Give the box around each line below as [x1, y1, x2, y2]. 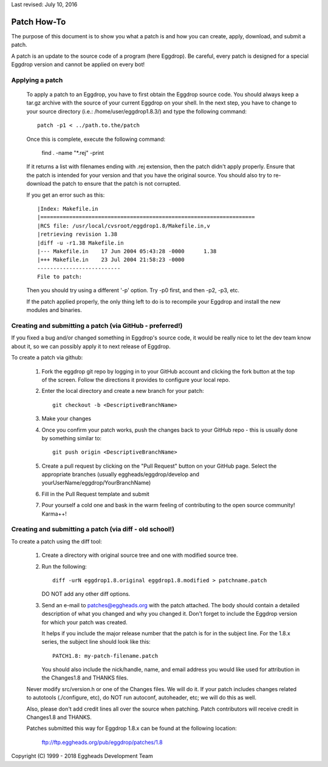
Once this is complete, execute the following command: [26, 135, 166, 143]
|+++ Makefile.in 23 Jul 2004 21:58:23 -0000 [37, 256, 185, 264]
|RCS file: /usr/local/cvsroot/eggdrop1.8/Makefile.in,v [37, 222, 211, 229]
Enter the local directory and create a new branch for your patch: [41, 387, 204, 395]
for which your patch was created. [41, 618, 128, 626]
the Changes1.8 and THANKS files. [41, 674, 129, 681]
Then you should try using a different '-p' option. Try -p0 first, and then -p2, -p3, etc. [26, 287, 240, 294]
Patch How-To [11, 16, 66, 27]
